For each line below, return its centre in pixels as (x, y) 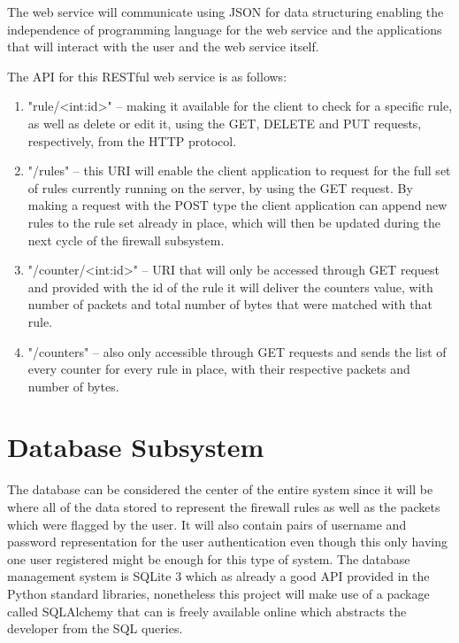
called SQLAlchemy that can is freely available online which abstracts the (207, 611)
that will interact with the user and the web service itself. (163, 46)
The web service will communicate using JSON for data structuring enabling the (226, 12)
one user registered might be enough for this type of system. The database (209, 558)
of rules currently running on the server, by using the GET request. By (220, 187)
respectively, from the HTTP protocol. (132, 140)
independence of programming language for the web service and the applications (225, 29)
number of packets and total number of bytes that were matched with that (230, 304)
